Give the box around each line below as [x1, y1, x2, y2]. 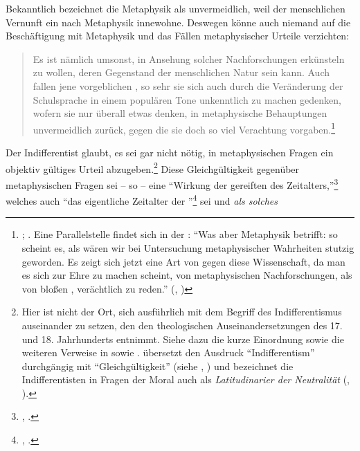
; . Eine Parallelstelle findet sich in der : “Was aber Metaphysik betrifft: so [21, 227, 338, 241]
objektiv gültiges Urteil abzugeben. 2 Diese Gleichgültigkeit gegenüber [6, 159, 300, 176]
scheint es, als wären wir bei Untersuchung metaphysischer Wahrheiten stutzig [21, 240, 354, 255]
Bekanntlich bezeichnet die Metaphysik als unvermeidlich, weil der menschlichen [6, 1, 345, 15]
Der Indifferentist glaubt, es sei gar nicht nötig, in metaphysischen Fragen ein [6, 145, 334, 159]
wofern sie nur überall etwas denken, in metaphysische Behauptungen [33, 106, 327, 120]
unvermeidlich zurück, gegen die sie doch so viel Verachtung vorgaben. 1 [33, 120, 336, 136]
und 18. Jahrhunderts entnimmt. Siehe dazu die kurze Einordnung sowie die [21, 331, 344, 346]
